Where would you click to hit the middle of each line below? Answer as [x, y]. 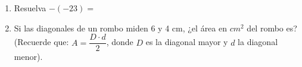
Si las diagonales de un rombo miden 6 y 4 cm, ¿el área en [120, 28]
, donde [120, 42]
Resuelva [30, 8]
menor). [28, 57]
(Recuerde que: [41, 42]
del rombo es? [272, 28]
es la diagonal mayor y [187, 42]
